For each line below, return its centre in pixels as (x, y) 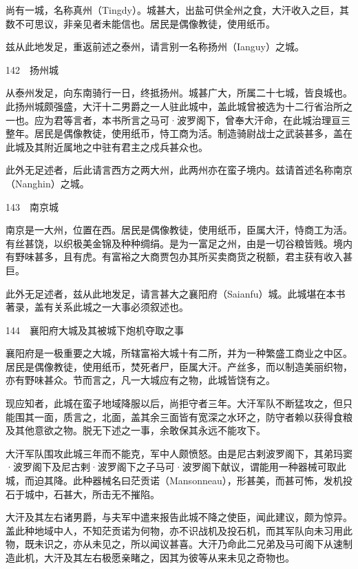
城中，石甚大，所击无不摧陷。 (92, 494)
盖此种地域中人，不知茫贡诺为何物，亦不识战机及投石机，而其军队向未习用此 (179, 530)
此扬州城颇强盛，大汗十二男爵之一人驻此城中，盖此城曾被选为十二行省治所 (174, 106)
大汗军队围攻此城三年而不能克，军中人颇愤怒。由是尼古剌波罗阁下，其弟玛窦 (179, 453)
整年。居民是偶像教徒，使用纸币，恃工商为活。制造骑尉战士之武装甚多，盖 (174, 133)
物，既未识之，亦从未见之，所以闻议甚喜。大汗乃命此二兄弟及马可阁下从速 (174, 544)
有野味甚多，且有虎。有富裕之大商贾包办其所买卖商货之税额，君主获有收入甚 (179, 257)
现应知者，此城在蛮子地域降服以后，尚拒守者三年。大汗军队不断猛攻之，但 (174, 403)
